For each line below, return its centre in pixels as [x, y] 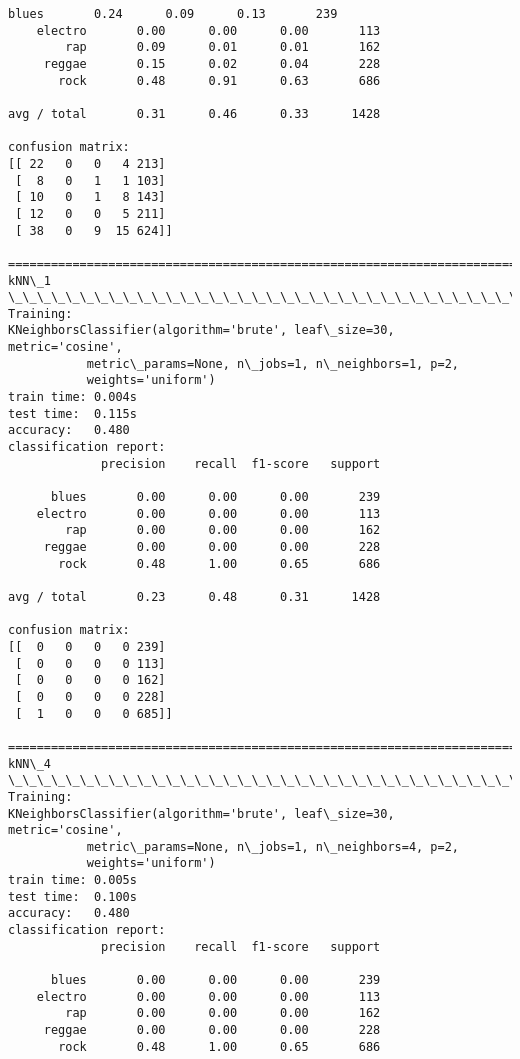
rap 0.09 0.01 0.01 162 [223, 47]
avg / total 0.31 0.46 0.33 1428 [194, 113]
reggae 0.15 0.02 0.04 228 [212, 63]
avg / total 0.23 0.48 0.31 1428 [194, 596]
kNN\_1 [29, 280]
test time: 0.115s [72, 413]
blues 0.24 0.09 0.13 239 [173, 14]
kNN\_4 [29, 763]
